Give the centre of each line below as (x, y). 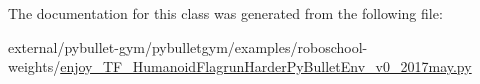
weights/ (34, 66)
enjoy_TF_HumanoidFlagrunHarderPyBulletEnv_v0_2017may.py (266, 66)
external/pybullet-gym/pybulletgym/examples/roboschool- (188, 46)
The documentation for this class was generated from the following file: (225, 13)
